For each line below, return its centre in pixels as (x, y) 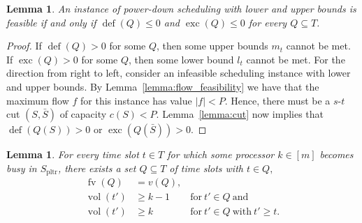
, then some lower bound (181, 59)
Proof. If (24, 46)
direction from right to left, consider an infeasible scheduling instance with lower (179, 73)
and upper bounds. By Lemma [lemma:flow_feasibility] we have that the (163, 86)
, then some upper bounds (212, 46)
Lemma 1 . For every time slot (73, 154)
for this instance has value (136, 100)
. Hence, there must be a (277, 100)
